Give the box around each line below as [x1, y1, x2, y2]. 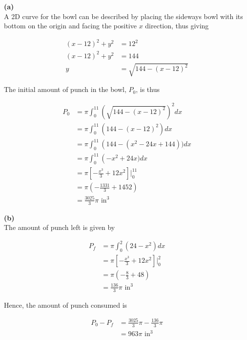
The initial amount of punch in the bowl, [4, 84, 126, 94]
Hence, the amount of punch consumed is [4, 299, 127, 310]
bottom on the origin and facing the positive [4, 21, 137, 31]
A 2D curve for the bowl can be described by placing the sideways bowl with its [4, 11, 243, 21]
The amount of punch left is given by [4, 222, 115, 232]
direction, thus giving [145, 21, 209, 31]
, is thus [136, 84, 160, 94]
